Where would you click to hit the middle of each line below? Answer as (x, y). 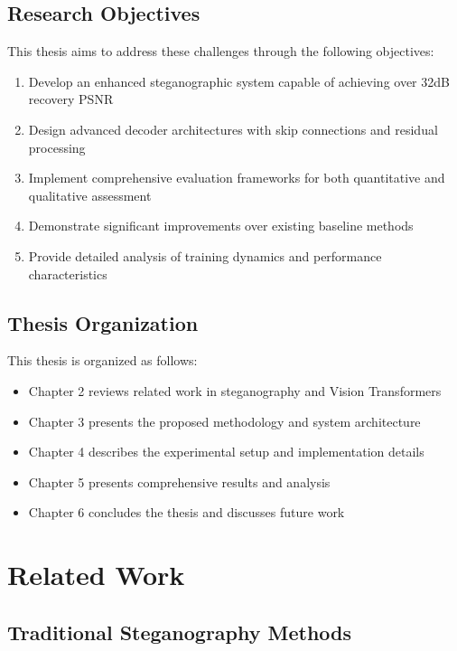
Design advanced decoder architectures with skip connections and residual (233, 129)
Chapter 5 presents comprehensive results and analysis (179, 481)
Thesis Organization (103, 322)
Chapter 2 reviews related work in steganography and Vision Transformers (235, 390)
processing (57, 147)
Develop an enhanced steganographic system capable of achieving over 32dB (239, 81)
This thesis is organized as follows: (103, 360)
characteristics (68, 274)
